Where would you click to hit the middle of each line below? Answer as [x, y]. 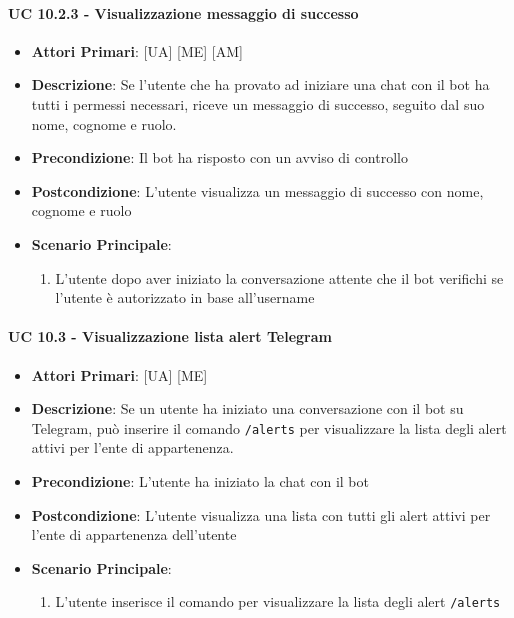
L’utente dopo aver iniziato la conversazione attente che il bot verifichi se [279, 277]
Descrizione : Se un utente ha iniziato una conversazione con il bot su [247, 408]
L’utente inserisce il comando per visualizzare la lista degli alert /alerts [278, 601]
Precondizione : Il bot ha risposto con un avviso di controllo [219, 157]
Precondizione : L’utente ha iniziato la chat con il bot [200, 480]
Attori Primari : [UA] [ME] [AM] [137, 50]
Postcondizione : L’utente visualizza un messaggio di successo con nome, [257, 190]
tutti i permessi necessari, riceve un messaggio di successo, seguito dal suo [258, 103]
